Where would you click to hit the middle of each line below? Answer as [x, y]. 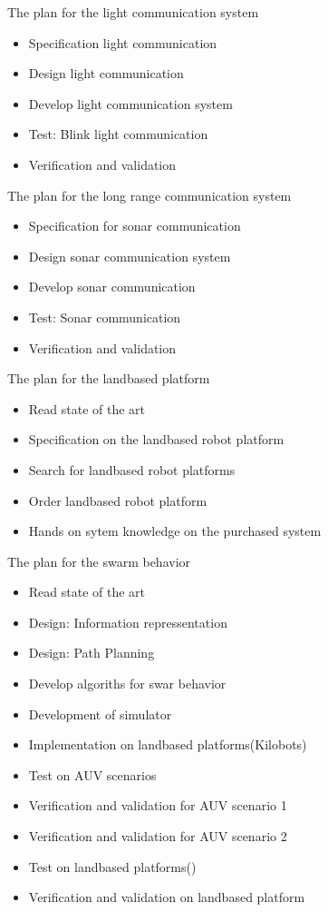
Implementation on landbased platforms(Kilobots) [168, 744]
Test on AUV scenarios [92, 774]
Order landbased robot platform [118, 500]
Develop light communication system [130, 103]
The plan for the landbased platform [109, 378]
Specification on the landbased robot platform [156, 439]
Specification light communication [123, 42]
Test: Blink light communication [118, 134]
